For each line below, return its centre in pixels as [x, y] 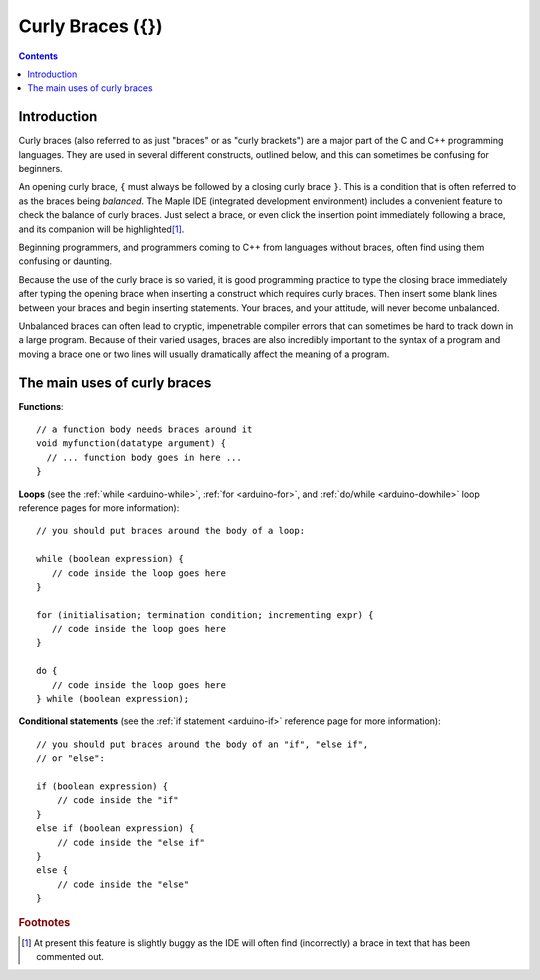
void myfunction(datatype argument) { [131, 443]
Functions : [41, 406]
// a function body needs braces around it [144, 429]
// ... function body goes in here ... [144, 457]
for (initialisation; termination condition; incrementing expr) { [205, 614]
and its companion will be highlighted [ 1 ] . [101, 229]
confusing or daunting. [65, 261]
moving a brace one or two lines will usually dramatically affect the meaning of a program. [204, 354]
